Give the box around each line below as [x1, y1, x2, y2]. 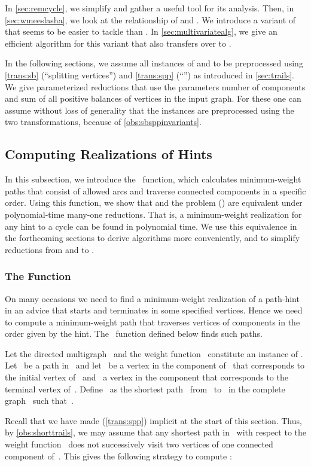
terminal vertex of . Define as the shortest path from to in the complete [5, 382, 285, 395]
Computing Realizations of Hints [5, 145, 212, 163]
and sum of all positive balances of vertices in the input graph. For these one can [5, 92, 301, 105]
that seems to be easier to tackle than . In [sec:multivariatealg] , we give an [5, 25, 278, 38]
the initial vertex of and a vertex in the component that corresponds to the [5, 371, 288, 383]
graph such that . [5, 394, 74, 407]
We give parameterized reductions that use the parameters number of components [5, 80, 306, 93]
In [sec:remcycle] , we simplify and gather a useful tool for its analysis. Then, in [5, 2, 294, 14]
